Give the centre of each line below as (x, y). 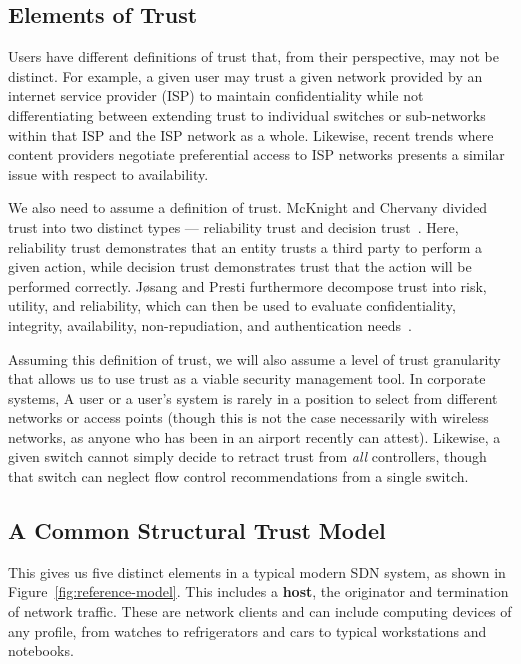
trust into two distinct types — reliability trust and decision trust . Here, (233, 226)
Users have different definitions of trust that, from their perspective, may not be (254, 56)
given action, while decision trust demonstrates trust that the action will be (240, 266)
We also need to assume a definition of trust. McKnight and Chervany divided (248, 207)
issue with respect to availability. (108, 173)
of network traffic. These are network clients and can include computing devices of (260, 611)
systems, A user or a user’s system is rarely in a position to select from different (253, 397)
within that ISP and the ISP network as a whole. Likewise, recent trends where (251, 134)
